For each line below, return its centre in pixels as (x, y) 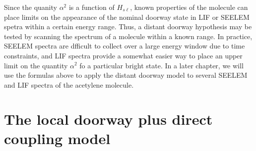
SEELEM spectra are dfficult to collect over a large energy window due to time (125, 46)
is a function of (92, 7)
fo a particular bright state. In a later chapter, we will (161, 65)
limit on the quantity (36, 65)
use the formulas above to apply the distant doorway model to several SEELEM (126, 75)
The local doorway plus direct (108, 119)
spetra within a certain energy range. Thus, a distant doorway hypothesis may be (128, 26)
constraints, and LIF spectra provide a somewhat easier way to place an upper (123, 55)
